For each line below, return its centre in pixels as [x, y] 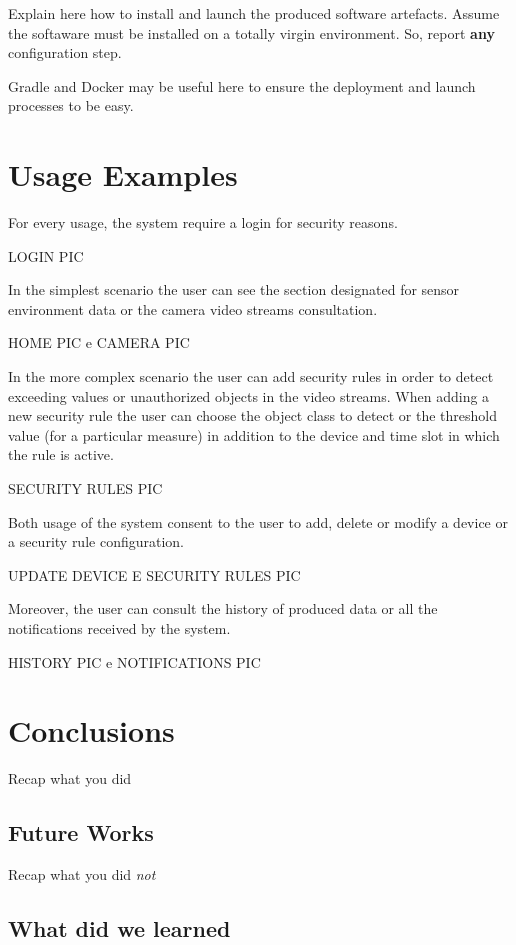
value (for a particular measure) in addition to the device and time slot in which [254, 434]
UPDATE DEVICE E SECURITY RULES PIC [154, 574]
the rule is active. [61, 454]
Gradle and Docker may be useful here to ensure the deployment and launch [242, 85]
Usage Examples [123, 174]
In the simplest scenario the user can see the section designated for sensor [234, 289]
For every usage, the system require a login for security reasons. [203, 222]
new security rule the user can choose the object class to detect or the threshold [253, 415]
